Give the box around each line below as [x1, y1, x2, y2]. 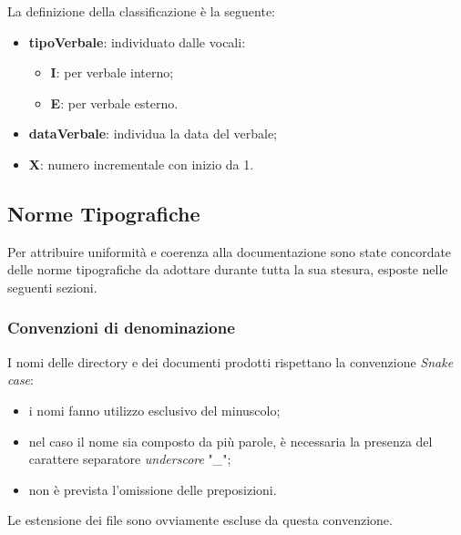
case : [7, 370, 34, 389]
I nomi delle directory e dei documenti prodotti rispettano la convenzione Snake [7, 352, 454, 371]
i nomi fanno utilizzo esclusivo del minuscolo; [28, 400, 281, 419]
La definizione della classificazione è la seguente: [7, 2, 275, 20]
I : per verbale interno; [50, 63, 174, 82]
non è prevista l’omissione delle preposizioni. [28, 479, 277, 499]
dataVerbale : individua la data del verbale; [28, 124, 278, 143]
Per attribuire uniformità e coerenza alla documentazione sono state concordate [7, 242, 452, 261]
